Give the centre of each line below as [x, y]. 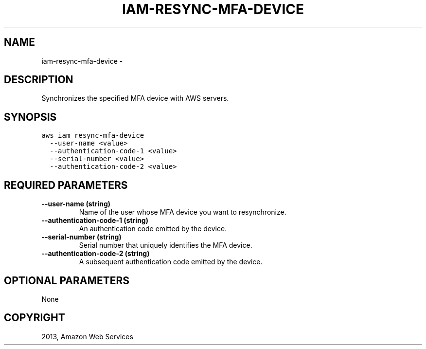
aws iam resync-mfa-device [93, 136]
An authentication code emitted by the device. [153, 229]
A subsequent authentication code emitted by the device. [171, 262]
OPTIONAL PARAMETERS [67, 280]
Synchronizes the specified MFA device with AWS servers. [135, 98]
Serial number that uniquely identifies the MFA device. [166, 245]
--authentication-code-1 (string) [95, 220]
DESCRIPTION [39, 80]
